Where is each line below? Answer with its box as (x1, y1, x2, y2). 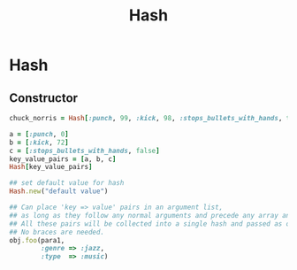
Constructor (9, 90, 78, 105)
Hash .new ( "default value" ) (9, 187, 109, 196)
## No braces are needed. (9, 228, 104, 236)
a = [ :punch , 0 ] (9, 129, 69, 138)
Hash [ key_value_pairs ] (9, 163, 93, 172)
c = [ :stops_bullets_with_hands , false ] (9, 146, 161, 155)
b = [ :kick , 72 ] (9, 138, 69, 147)
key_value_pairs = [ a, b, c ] (9, 154, 117, 164)
